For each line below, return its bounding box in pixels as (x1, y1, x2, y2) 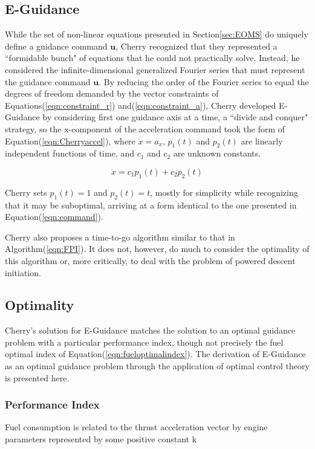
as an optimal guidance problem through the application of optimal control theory (5, 360, 310, 372)
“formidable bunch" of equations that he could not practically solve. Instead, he (5, 51, 300, 64)
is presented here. (5, 371, 70, 384)
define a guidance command (5, 39, 108, 52)
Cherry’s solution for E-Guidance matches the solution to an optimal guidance (5, 324, 296, 337)
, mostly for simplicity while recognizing (150, 186, 298, 198)
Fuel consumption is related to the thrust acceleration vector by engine (5, 421, 268, 433)
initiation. (5, 266, 41, 279)
